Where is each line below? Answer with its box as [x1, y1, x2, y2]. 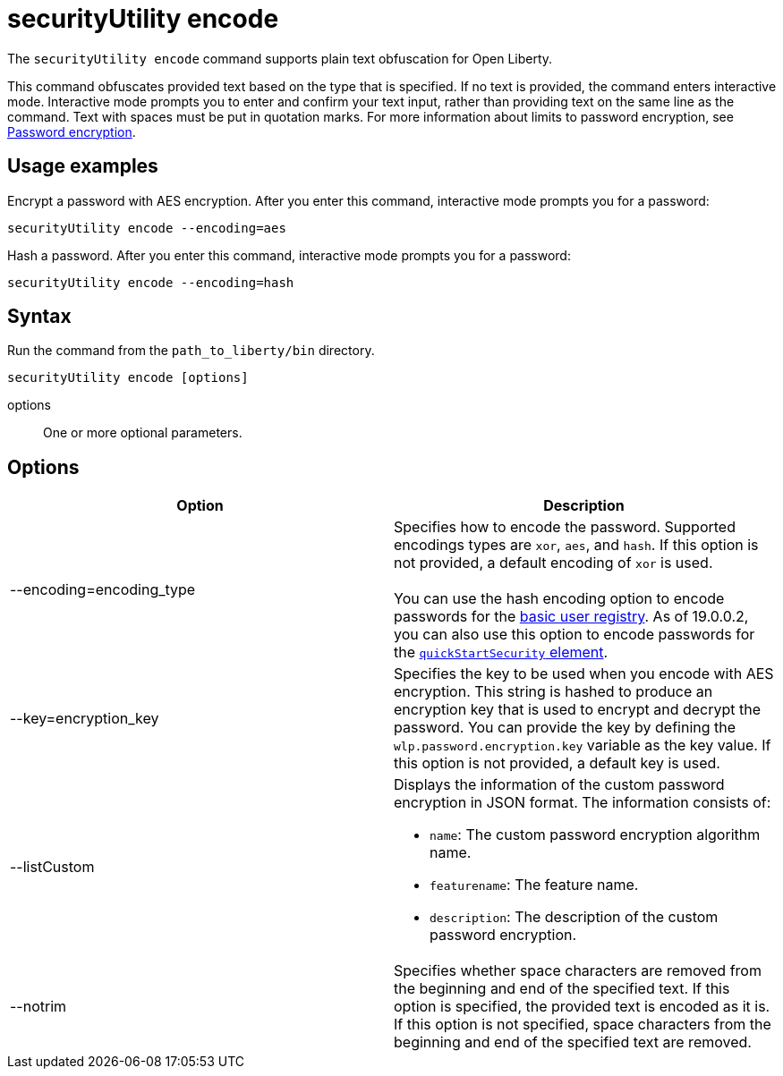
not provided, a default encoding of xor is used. [394, 554, 713, 572]
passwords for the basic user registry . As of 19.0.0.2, [394, 607, 749, 626]
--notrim [10, 997, 67, 1016]
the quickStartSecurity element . [394, 643, 609, 662]
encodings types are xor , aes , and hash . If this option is [394, 536, 759, 555]
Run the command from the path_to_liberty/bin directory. [7, 343, 375, 359]
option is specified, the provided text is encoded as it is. [394, 997, 770, 1016]
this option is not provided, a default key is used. [394, 754, 720, 773]
